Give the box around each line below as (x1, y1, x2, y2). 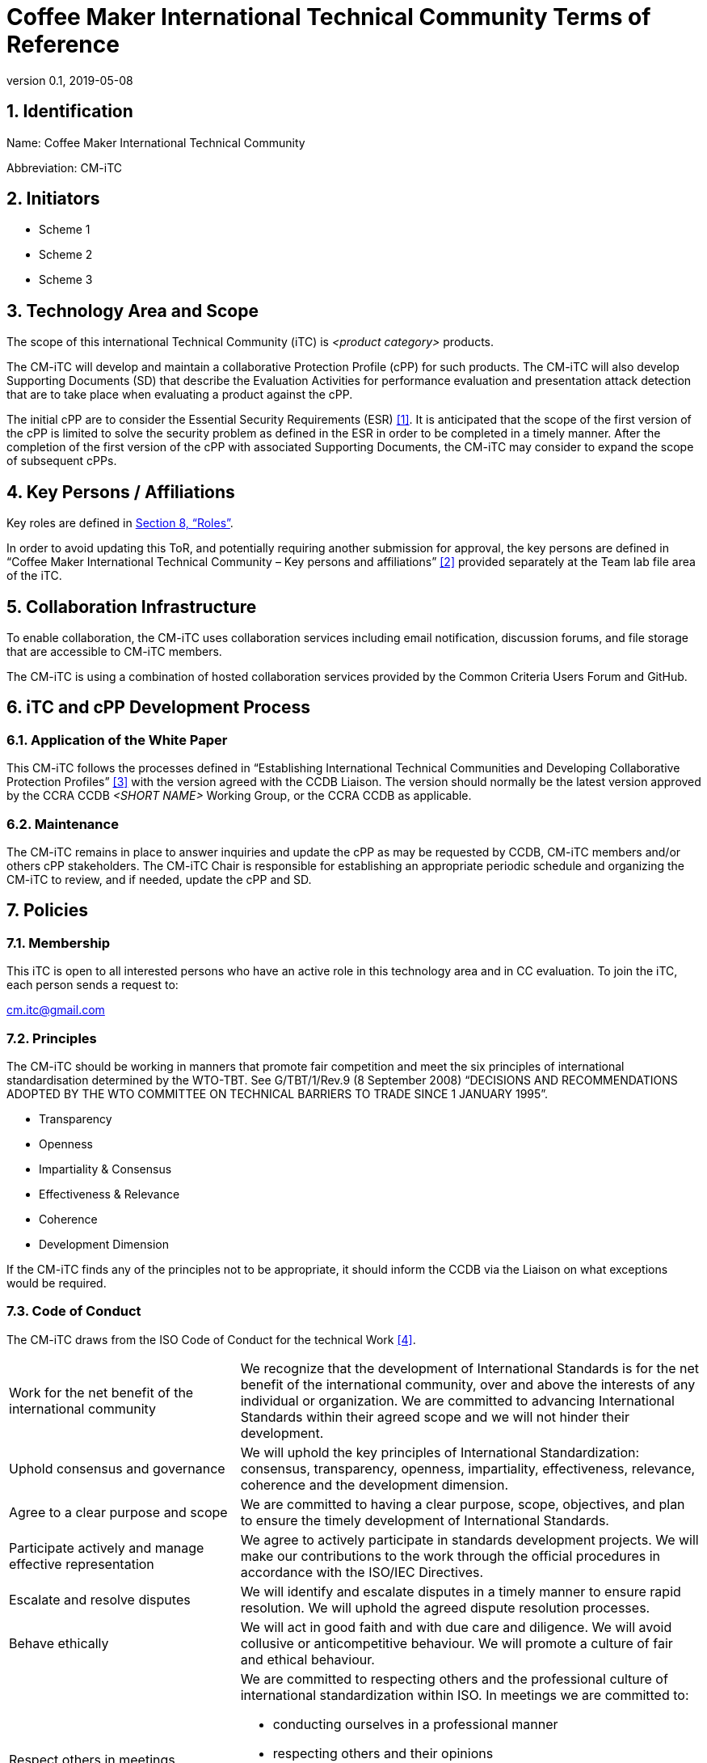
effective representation (9, 1555, 154, 1572)
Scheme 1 (39, 222, 90, 237)
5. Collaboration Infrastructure (6, 596, 257, 617)
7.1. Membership (6, 934, 111, 951)
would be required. (6, 1275, 107, 1290)
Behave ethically (9, 1634, 109, 1651)
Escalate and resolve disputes (9, 1591, 191, 1608)
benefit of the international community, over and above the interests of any (240, 1376, 696, 1393)
